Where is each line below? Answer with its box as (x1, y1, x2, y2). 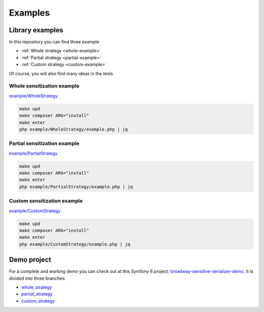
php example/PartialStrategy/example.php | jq (19, 184, 133, 189)
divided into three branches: (9, 275, 66, 281)
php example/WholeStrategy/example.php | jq (19, 126, 128, 132)
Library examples (9, 26, 64, 34)
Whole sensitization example (9, 83, 80, 89)
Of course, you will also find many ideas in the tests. (9, 70, 114, 76)
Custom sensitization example (9, 198, 83, 204)
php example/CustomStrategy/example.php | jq (19, 241, 131, 247)
